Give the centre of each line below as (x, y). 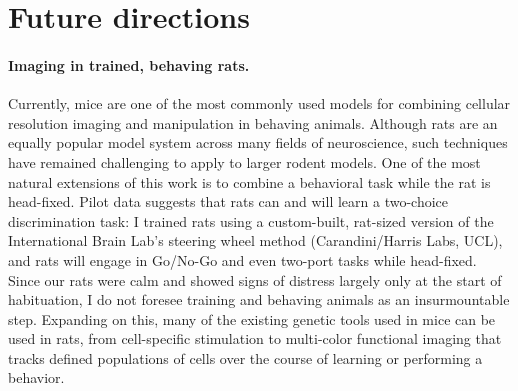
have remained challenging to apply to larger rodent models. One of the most (244, 161)
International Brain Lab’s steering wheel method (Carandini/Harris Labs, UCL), (255, 240)
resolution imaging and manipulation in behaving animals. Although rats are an (253, 122)
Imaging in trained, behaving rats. (129, 64)
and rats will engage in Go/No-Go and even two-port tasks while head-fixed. (242, 259)
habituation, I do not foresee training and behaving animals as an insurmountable (259, 299)
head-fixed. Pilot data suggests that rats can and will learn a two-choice (228, 201)
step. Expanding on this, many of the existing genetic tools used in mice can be (252, 318)
